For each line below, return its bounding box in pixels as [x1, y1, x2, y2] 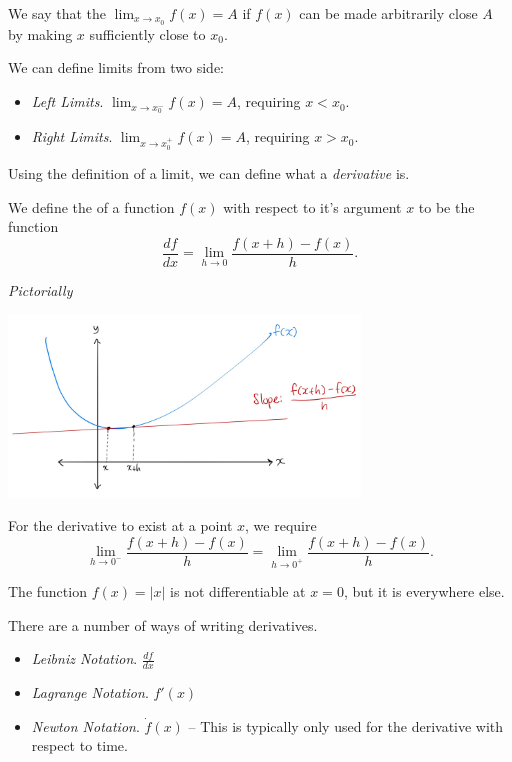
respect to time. [31, 735, 128, 756]
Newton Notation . [31, 715, 140, 736]
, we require [245, 515, 317, 536]
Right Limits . [31, 126, 113, 147]
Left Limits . [31, 91, 104, 112]
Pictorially [8, 279, 73, 300]
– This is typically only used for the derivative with [188, 715, 504, 736]
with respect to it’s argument [223, 196, 402, 217]
